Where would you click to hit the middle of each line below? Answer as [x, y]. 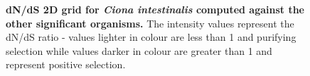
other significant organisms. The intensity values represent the [150, 23]
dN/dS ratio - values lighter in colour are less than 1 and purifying [151, 37]
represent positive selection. [66, 64]
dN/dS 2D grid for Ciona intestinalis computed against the [155, 9]
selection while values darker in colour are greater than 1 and [139, 50]
